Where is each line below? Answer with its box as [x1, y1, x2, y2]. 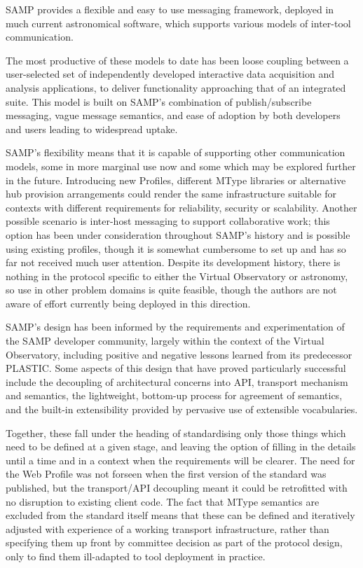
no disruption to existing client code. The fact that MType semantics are [6, 494, 320, 508]
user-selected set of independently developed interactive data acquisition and [6, 67, 334, 81]
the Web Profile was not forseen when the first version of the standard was [6, 466, 327, 481]
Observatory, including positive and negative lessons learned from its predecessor [6, 347, 352, 361]
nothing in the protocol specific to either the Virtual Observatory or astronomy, [6, 268, 348, 283]
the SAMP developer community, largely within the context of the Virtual [6, 333, 324, 348]
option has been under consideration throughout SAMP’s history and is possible [6, 227, 350, 242]
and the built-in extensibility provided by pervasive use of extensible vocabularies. [6, 402, 358, 417]
